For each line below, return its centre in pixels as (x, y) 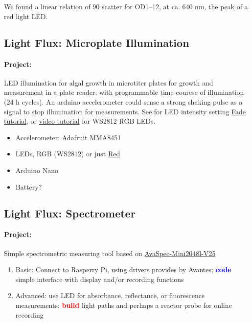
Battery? (29, 186)
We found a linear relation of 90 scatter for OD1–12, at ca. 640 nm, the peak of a (126, 6)
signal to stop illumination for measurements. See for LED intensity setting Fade (125, 111)
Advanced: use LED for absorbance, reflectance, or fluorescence (110, 295)
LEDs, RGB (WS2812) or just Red (68, 154)
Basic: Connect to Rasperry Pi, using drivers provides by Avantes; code (123, 269)
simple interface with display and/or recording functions (100, 279)
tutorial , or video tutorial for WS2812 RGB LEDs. (80, 121)
